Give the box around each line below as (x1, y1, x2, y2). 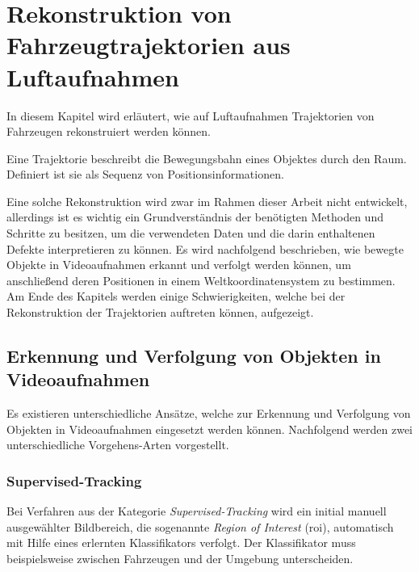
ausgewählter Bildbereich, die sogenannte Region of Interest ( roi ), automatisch (6, 518, 394, 535)
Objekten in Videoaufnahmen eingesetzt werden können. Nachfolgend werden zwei (6, 420, 413, 437)
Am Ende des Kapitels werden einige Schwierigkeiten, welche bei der (6, 288, 346, 305)
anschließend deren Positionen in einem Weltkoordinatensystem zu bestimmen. (6, 271, 396, 288)
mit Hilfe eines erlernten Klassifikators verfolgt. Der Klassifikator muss (6, 534, 356, 551)
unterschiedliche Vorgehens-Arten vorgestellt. (6, 436, 229, 453)
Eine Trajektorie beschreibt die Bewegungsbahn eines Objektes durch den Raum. (6, 149, 407, 166)
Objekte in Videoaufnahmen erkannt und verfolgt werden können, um (6, 256, 351, 273)
